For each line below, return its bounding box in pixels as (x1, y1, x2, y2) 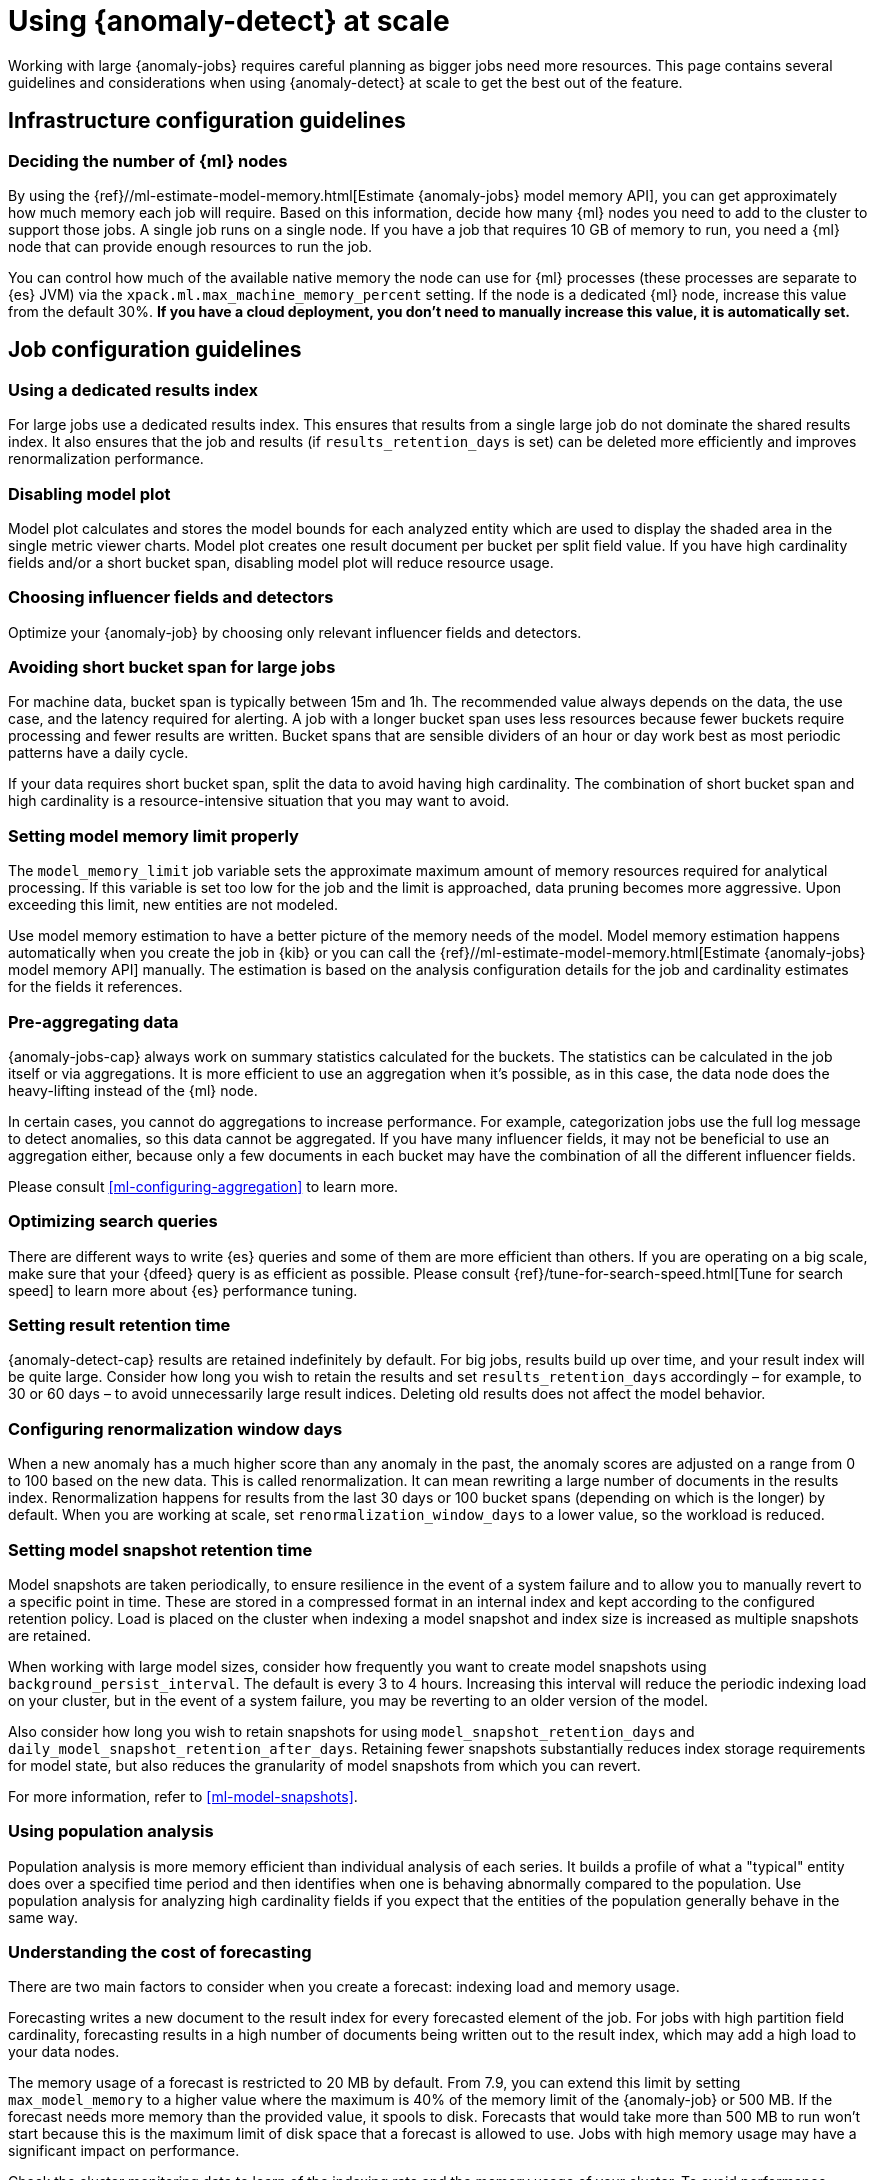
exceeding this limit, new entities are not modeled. (8, 896, 338, 914)
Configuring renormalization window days (8, 1418, 343, 1439)
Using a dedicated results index (8, 379, 258, 400)
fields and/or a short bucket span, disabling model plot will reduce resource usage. (8, 553, 554, 571)
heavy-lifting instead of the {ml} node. (8, 1081, 258, 1099)
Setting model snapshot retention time (8, 1539, 313, 1560)
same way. (8, 1908, 79, 1926)
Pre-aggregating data (8, 1011, 179, 1032)
